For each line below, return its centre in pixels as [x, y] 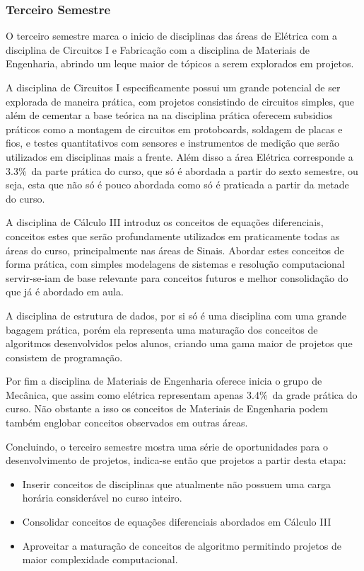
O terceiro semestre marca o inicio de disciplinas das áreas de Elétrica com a [172, 36]
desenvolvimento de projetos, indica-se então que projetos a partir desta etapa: [176, 460]
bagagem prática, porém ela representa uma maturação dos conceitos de [162, 329]
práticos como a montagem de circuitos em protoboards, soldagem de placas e [174, 129]
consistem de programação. [64, 357]
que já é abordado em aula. [65, 292]
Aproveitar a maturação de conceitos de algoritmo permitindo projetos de [182, 545]
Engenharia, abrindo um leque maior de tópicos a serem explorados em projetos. [180, 63]
